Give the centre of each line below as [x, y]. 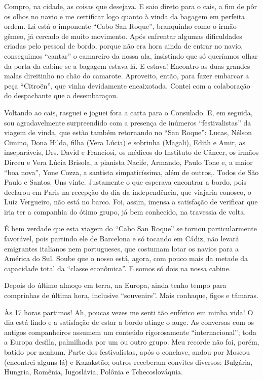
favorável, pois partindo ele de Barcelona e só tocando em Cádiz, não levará [122, 239]
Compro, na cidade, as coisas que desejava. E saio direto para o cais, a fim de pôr [130, 6]
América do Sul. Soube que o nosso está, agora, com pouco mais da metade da [126, 258]
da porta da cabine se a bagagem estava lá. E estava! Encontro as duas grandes [127, 66]
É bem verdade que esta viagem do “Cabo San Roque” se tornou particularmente [130, 228]
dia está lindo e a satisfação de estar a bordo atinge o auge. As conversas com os [129, 322]
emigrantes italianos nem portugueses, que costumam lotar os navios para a [122, 248]
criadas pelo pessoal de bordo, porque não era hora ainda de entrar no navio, [124, 46]
